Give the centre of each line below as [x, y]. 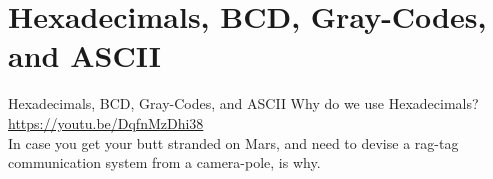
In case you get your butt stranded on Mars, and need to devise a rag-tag [233, 142]
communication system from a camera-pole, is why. [164, 162]
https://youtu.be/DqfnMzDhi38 [106, 122]
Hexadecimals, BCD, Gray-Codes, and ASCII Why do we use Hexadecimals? [243, 103]
